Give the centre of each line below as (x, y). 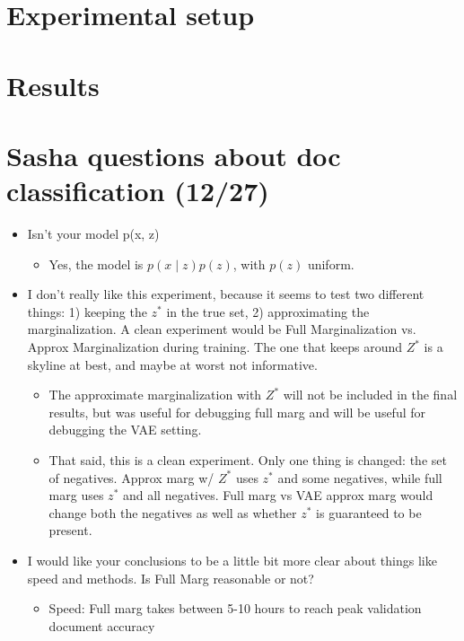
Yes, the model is (96, 263)
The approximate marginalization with (155, 395)
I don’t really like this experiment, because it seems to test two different (226, 294)
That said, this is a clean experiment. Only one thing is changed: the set (248, 460)
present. (70, 530)
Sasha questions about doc (174, 155)
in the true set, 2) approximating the (268, 311)
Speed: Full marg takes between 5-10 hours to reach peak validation (235, 608)
